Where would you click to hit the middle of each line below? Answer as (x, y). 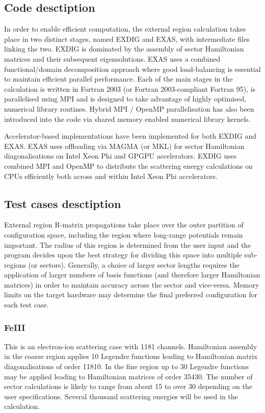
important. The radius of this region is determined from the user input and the (128, 244)
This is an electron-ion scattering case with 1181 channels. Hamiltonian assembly (131, 346)
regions (15, 264)
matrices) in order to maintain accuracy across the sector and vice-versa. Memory (132, 284)
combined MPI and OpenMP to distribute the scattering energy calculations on (128, 165)
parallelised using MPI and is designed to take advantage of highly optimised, (125, 99)
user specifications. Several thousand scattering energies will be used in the (121, 396)
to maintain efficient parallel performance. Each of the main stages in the (118, 79)
